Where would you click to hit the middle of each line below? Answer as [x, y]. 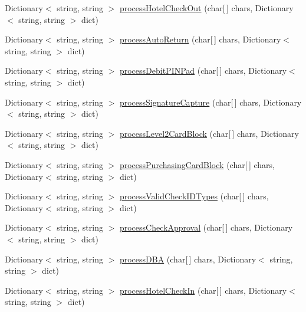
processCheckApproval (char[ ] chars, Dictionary [206, 227]
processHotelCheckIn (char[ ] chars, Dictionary [203, 290]
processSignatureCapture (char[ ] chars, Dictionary [210, 102]
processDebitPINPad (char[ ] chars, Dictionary [203, 70]
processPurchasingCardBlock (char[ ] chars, [197, 164]
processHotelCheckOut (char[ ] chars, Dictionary [206, 8]
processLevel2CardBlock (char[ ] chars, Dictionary [209, 133]
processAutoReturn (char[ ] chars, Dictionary [200, 39]
